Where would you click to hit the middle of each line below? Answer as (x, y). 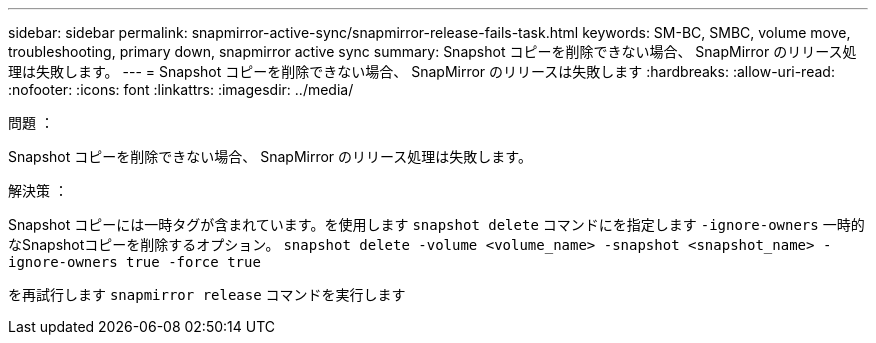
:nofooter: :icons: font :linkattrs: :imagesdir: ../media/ (181, 89)
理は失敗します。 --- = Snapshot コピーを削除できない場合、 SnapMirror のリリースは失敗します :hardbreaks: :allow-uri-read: (421, 71)
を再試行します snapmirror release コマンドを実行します (207, 294)
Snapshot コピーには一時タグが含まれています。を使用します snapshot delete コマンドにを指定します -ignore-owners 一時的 (436, 224)
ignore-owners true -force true (134, 262)
